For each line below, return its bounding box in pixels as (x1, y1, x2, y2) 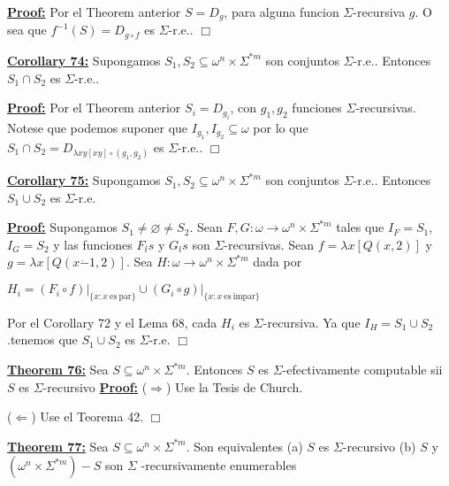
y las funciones (53, 235, 133, 253)
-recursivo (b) (342, 436, 416, 455)
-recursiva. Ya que (263, 312, 361, 331)
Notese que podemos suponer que (7, 118, 188, 136)
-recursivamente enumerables (141, 456, 297, 474)
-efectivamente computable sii (282, 360, 443, 379)
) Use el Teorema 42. (31, 407, 144, 426)
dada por (253, 252, 302, 271)
